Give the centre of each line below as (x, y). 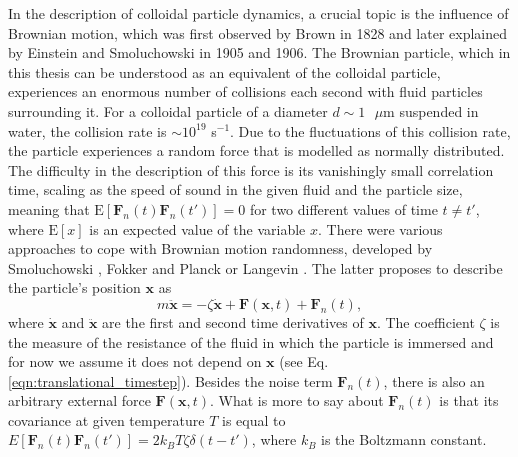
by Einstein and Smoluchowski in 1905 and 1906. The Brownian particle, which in (259, 52)
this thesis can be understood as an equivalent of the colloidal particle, (224, 71)
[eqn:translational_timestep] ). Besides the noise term (170, 380)
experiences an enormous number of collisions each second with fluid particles (245, 91)
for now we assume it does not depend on (135, 361)
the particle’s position (74, 287)
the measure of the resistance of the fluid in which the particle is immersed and (251, 341)
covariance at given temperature (106, 419)
